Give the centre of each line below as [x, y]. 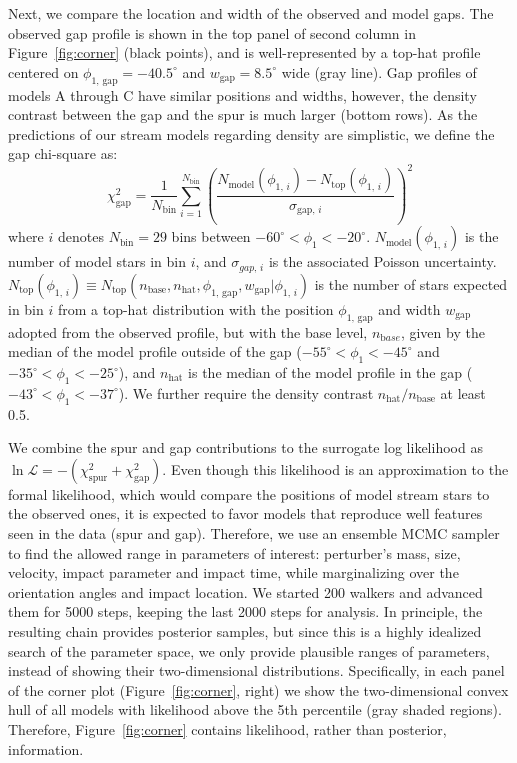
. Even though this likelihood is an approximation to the [335, 468]
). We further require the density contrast [246, 392]
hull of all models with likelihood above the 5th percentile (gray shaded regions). [255, 709]
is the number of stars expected [411, 283]
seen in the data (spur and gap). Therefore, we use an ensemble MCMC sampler [254, 533]
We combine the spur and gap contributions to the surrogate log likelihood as [245, 447]
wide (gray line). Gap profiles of [379, 71]
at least [463, 392]
